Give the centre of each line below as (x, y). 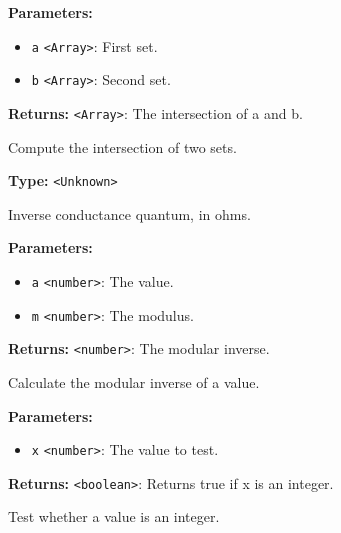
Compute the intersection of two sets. (122, 146)
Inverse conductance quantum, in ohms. (129, 213)
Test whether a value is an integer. (114, 516)
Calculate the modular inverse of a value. (134, 381)
